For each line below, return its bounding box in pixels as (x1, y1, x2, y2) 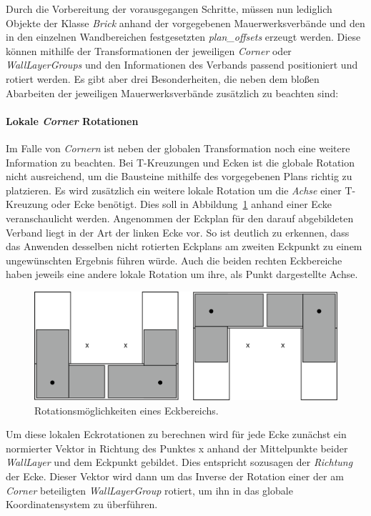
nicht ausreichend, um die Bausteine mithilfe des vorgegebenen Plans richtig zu (6, 169, 352, 184)
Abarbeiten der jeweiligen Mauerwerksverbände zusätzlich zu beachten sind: (6, 85, 339, 100)
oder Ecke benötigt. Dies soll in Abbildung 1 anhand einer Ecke (51, 197, 332, 212)
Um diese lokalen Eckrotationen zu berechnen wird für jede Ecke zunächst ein (6, 427, 347, 442)
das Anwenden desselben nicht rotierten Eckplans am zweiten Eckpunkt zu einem (6, 239, 362, 254)
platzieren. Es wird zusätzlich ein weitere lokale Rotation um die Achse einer (6, 182, 342, 197)
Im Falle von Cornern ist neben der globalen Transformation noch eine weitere (6, 140, 350, 155)
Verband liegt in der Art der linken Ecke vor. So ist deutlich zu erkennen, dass (6, 224, 350, 239)
